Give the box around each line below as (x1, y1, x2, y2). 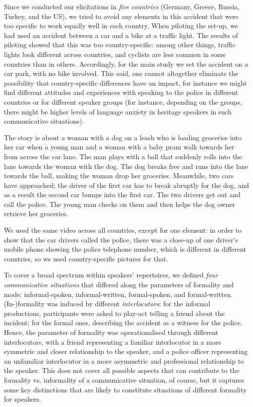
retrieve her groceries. (4, 208, 69, 219)
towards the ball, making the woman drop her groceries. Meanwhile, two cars (4, 170, 234, 181)
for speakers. (4, 394, 41, 404)
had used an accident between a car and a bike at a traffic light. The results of (4, 30, 238, 40)
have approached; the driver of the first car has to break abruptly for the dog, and (4, 180, 249, 190)
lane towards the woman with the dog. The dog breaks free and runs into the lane (4, 161, 249, 171)
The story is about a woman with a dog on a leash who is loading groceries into (4, 132, 242, 142)
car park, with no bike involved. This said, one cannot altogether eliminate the (4, 68, 238, 78)
